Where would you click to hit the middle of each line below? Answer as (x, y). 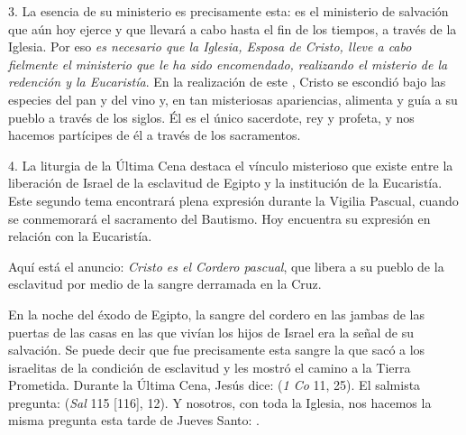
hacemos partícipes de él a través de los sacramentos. (155, 135)
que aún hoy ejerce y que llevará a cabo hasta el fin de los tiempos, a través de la (233, 28)
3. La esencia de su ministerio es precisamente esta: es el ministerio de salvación (228, 11)
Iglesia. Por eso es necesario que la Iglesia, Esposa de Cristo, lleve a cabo (210, 46)
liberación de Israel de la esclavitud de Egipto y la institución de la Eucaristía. (225, 183)
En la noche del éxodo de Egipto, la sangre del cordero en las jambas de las (217, 314)
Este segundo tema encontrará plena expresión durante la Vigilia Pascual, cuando (233, 200)
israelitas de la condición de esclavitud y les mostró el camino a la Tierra (210, 367)
